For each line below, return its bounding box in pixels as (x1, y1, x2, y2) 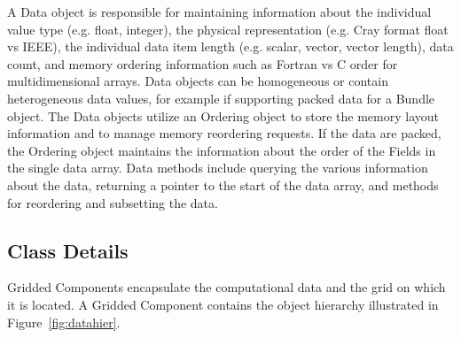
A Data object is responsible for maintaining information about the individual (7, 3, 432, 20)
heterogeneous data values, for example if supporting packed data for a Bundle (7, 88, 435, 107)
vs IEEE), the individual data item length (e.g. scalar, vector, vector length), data (7, 37, 454, 56)
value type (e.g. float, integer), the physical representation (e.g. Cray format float (7, 19, 449, 38)
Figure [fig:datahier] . (7, 312, 121, 331)
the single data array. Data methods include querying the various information (7, 158, 428, 177)
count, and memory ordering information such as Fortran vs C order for (7, 54, 398, 73)
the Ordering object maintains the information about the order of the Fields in (7, 141, 436, 159)
